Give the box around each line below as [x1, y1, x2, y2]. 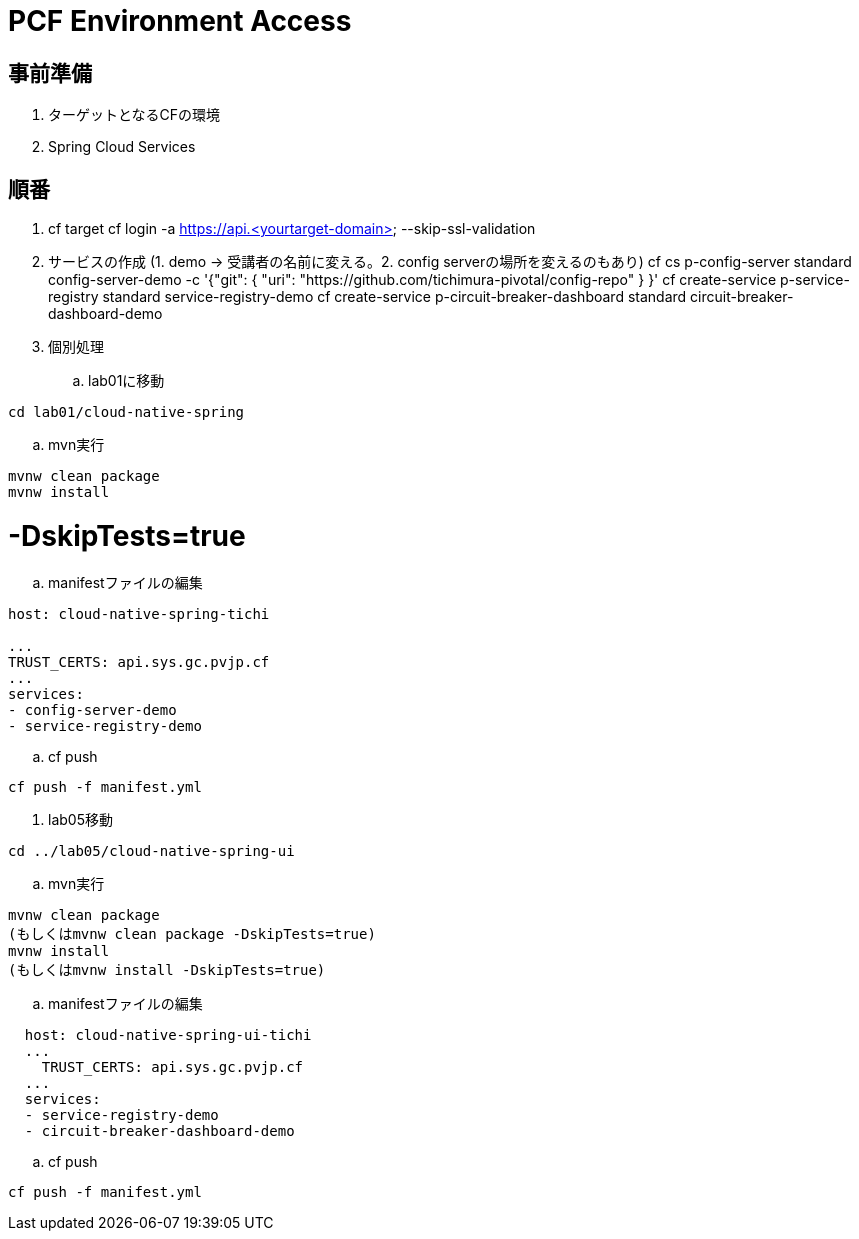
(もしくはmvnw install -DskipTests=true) [8, 961, 326, 978]
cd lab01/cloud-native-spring [8, 404, 245, 421]
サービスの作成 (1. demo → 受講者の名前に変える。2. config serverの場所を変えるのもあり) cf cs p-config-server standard [48, 253, 852, 271]
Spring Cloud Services [48, 138, 196, 156]
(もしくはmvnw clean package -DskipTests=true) [8, 925, 376, 942]
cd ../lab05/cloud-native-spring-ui [8, 842, 295, 859]
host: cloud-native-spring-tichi [8, 605, 270, 622]
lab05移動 [48, 810, 113, 828]
